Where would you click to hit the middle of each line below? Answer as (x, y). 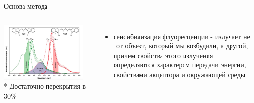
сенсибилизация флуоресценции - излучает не (182, 36)
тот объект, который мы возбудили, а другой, (181, 46)
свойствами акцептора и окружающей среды (180, 74)
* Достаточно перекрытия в (45, 86)
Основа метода (26, 6)
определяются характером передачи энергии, (180, 65)
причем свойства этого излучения (163, 55)
